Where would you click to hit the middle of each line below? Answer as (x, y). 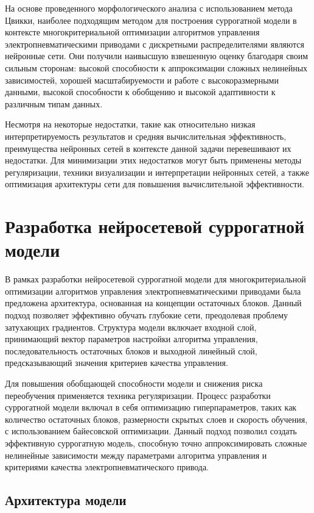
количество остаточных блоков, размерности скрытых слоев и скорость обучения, (156, 419)
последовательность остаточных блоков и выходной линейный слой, (131, 350)
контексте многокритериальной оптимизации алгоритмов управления (132, 32)
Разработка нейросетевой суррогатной (155, 226)
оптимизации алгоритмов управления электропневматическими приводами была (153, 291)
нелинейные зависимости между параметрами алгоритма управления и (136, 455)
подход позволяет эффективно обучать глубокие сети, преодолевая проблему (147, 315)
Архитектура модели (66, 500)
